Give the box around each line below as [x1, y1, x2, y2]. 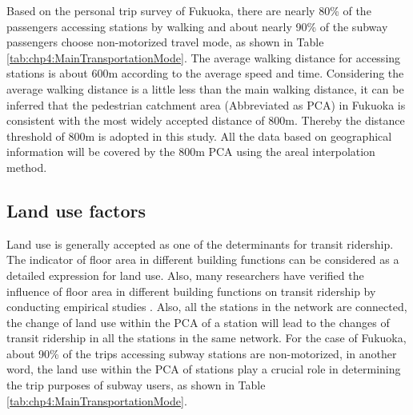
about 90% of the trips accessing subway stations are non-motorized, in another [6, 345, 397, 361]
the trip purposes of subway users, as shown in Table [6, 377, 266, 393]
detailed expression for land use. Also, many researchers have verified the [6, 266, 364, 283]
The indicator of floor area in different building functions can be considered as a [6, 251, 399, 268]
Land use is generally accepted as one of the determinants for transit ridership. [6, 235, 394, 252]
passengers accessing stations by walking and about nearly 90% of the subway [6, 18, 388, 34]
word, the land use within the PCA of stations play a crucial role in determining [6, 361, 401, 377]
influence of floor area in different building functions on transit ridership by [6, 282, 376, 299]
